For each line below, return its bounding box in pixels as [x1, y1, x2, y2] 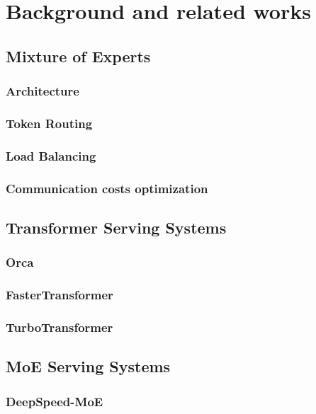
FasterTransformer [6, 286, 113, 304]
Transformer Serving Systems [6, 216, 227, 238]
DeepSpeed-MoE [6, 392, 103, 410]
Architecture [6, 82, 79, 100]
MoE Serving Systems [6, 355, 171, 377]
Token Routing [6, 114, 93, 132]
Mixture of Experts [6, 45, 151, 67]
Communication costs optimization [6, 179, 208, 197]
